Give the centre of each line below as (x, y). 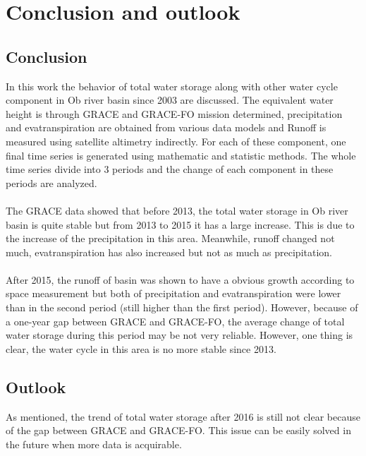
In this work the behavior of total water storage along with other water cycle (172, 86)
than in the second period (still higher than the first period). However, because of (182, 307)
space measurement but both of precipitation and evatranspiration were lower (173, 293)
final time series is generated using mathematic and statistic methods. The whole (181, 155)
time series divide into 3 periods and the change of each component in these (170, 169)
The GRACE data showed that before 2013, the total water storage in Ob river (177, 210)
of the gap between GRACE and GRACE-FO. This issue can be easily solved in (178, 430)
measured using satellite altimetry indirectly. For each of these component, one (176, 141)
